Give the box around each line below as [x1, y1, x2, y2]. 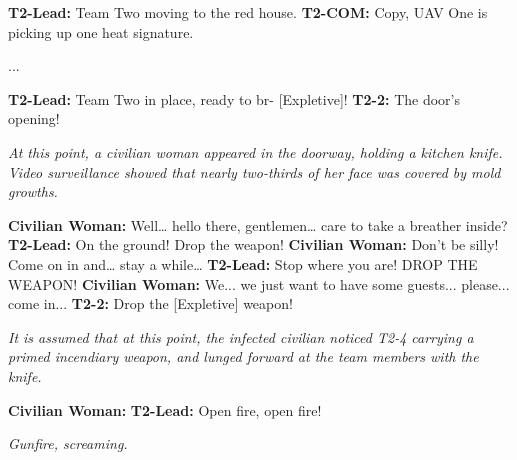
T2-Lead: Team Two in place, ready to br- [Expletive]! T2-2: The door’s [8, 88, 461, 109]
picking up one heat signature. [8, 21, 194, 42]
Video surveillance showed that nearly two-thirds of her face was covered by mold [8, 161, 501, 182]
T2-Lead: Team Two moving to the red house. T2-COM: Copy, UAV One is [8, 2, 488, 22]
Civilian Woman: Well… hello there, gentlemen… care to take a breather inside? [8, 214, 508, 235]
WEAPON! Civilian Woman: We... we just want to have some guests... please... [8, 273, 510, 294]
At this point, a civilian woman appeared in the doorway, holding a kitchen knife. [8, 141, 503, 162]
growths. [8, 181, 58, 202]
